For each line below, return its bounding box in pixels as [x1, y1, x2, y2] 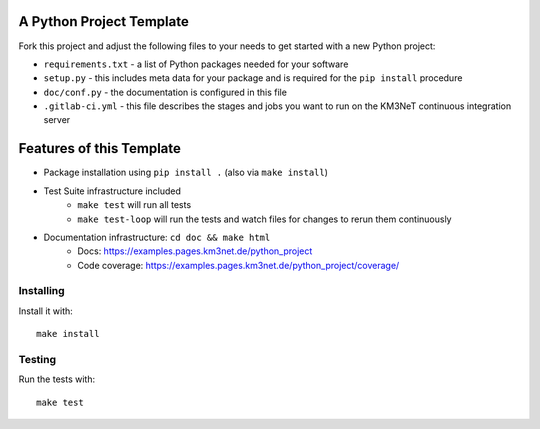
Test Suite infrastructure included [43, 185, 182, 197]
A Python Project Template [18, 13, 189, 30]
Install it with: [18, 305, 74, 317]
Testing [18, 353, 57, 367]
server [43, 114, 71, 126]
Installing [18, 284, 65, 298]
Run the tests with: [18, 373, 95, 385]
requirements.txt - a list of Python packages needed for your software [43, 58, 349, 70]
